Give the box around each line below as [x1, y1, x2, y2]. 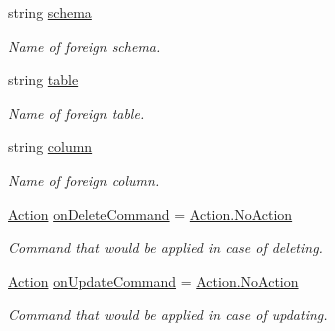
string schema [8, 2, 92, 22]
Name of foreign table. [8, 102, 145, 123]
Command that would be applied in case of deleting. [8, 237, 323, 258]
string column [8, 136, 93, 157]
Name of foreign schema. [8, 35, 161, 56]
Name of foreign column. [8, 169, 160, 190]
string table [8, 69, 79, 90]
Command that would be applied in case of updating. [8, 304, 328, 325]
